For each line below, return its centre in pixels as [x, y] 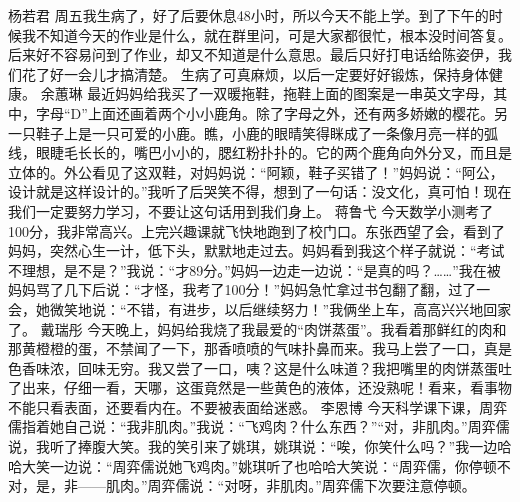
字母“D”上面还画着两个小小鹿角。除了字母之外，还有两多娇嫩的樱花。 [264, 112]
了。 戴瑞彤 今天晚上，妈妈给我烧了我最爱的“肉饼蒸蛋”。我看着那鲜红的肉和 [257, 328]
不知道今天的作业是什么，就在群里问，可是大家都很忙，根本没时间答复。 [273, 34]
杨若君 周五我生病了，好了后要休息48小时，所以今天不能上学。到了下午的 [248, 15]
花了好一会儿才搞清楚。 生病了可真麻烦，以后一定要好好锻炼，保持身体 [255, 73]
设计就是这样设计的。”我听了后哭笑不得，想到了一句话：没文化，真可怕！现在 [260, 191]
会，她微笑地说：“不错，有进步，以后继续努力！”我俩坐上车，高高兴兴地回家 [260, 308]
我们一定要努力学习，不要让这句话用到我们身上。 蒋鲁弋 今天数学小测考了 [251, 210]
